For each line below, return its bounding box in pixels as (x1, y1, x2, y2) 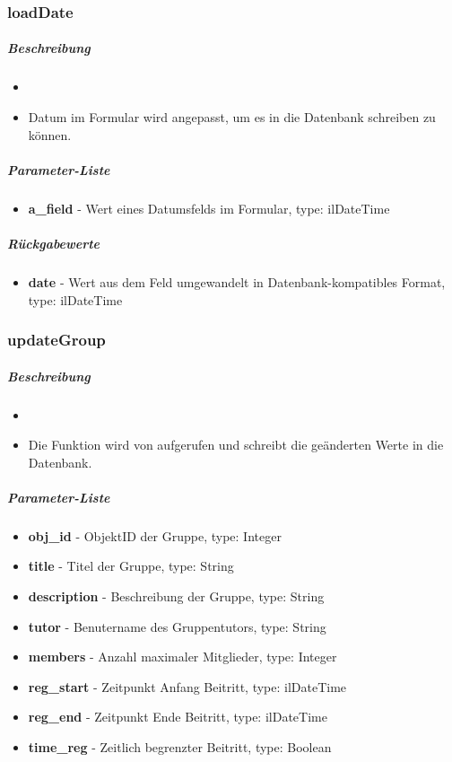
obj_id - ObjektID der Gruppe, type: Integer (28, 526, 282, 545)
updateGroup (7, 328, 106, 351)
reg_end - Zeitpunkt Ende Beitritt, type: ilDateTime (28, 707, 327, 726)
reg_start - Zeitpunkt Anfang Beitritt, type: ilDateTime (28, 677, 347, 696)
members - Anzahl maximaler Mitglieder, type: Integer (28, 647, 337, 666)
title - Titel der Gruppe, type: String (28, 556, 234, 575)
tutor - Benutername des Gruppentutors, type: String (28, 617, 326, 635)
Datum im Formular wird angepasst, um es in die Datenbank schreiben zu (28, 108, 436, 126)
